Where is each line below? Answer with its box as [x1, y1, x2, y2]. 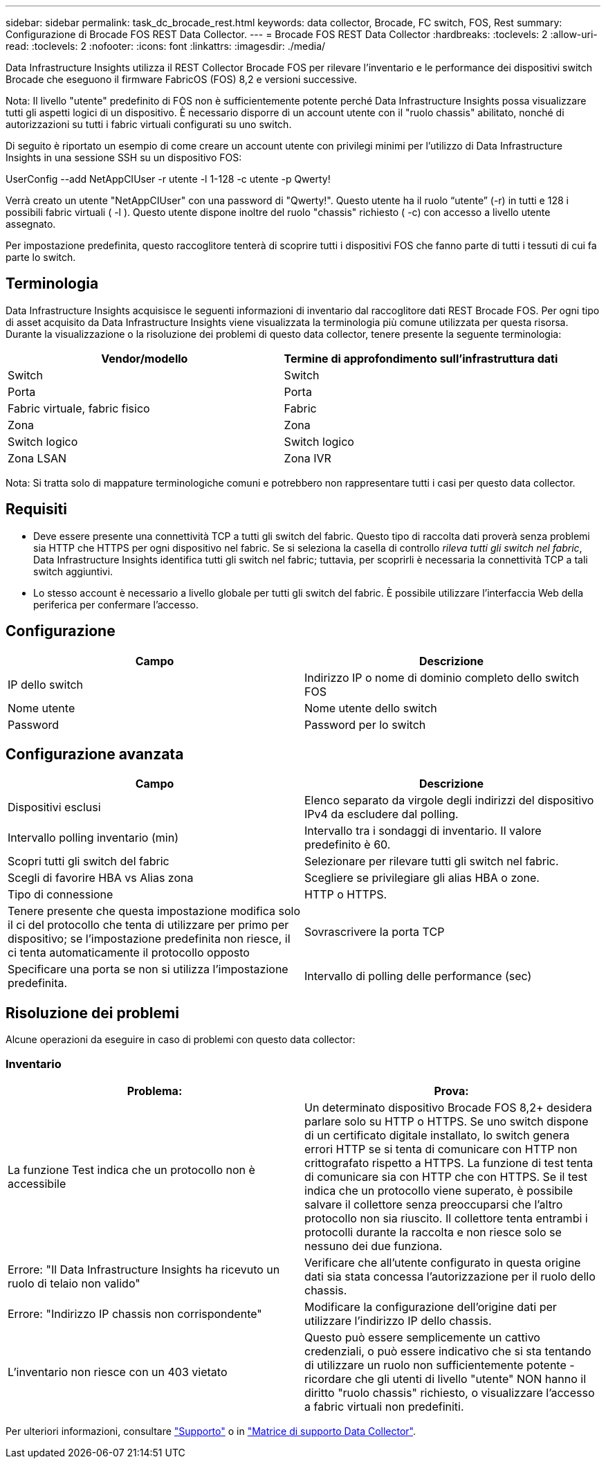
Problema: [127, 1083, 183, 1098]
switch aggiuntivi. [33, 565, 113, 577]
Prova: [434, 1083, 469, 1098]
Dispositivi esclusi [8, 800, 101, 815]
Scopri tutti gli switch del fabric [8, 854, 169, 869]
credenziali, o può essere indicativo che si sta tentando [304, 1344, 591, 1358]
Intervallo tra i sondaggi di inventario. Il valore [304, 824, 542, 838]
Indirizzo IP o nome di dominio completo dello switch [304, 670, 579, 685]
